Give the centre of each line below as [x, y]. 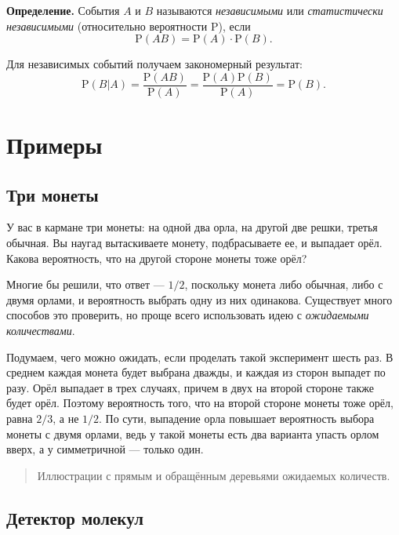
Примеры [54, 145]
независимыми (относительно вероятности [107, 25]
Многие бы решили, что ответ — [85, 284]
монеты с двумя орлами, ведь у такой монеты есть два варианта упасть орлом [193, 433]
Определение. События [63, 10]
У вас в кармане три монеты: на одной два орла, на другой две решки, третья [192, 227]
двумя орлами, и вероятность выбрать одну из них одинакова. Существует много [199, 299]
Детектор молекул [75, 517]
